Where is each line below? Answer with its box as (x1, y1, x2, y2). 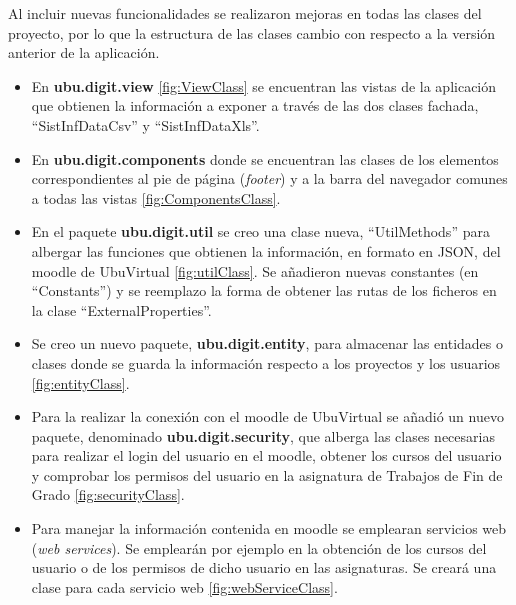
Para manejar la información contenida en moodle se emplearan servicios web (31, 518, 507, 539)
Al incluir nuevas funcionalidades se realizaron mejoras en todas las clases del (8, 3, 482, 23)
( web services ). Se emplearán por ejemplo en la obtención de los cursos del (31, 537, 487, 558)
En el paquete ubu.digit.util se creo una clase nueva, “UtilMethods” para (31, 221, 490, 242)
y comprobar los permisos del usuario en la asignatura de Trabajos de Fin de (31, 464, 503, 485)
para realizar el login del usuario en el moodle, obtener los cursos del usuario (31, 445, 502, 466)
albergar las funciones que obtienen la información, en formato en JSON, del (31, 240, 501, 261)
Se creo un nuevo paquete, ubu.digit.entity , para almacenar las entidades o (31, 333, 503, 354)
